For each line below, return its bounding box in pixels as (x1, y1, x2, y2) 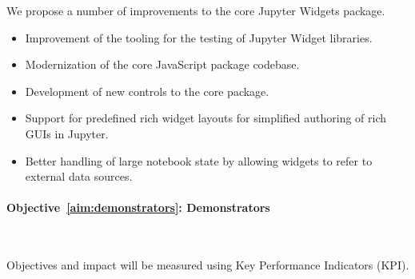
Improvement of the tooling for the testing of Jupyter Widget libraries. (25, 29, 373, 46)
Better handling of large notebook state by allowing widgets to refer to (25, 152, 373, 169)
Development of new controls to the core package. (25, 82, 269, 99)
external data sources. (25, 168, 133, 185)
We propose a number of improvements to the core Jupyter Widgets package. (6, 2, 385, 18)
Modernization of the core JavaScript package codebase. (25, 56, 300, 73)
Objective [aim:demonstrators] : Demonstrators (6, 199, 270, 216)
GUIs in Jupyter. (25, 125, 109, 141)
